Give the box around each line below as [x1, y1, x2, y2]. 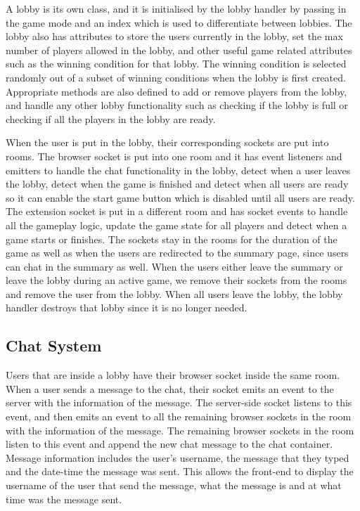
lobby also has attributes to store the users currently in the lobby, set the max [6, 29, 343, 44]
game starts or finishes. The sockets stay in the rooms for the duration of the [6, 231, 337, 246]
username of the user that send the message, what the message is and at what [6, 478, 342, 493]
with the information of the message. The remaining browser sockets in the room [6, 422, 354, 437]
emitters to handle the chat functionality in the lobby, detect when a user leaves [6, 162, 351, 177]
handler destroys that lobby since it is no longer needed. [6, 300, 247, 315]
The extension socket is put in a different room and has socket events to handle [6, 204, 348, 219]
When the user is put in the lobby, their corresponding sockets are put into [6, 135, 329, 150]
